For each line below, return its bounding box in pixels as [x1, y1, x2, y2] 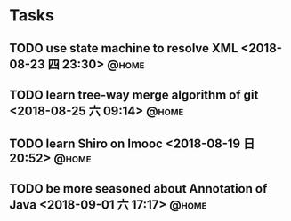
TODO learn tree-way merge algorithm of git [9, 87, 259, 102]
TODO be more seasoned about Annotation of [9, 181, 268, 196]
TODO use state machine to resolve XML [9, 41, 238, 56]
